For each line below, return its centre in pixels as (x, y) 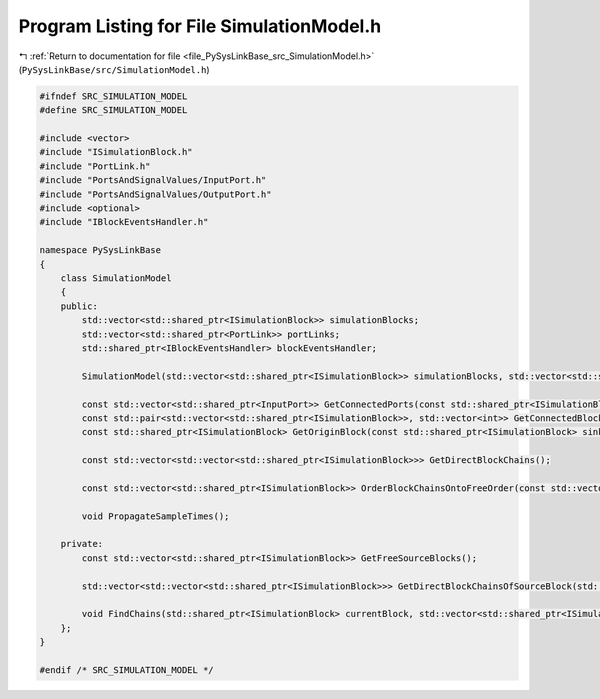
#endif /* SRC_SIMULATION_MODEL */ (126, 669)
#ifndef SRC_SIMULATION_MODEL (113, 96)
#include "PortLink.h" (95, 166)
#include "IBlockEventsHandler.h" (124, 222)
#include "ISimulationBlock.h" (116, 152)
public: (79, 306)
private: (82, 544)
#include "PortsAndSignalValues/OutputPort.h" (155, 194)
